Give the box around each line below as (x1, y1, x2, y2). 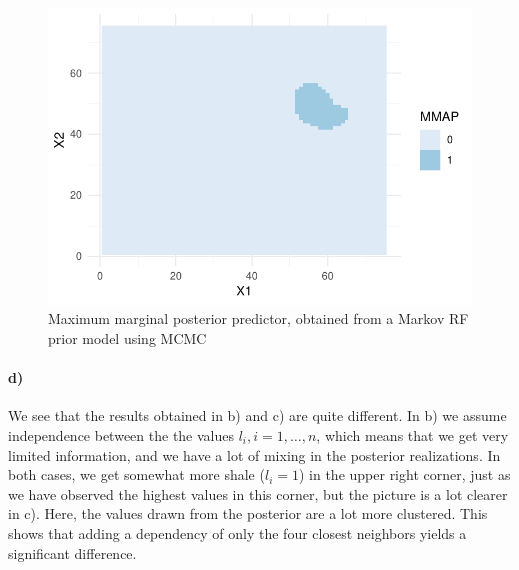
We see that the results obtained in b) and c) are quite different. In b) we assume (8, 405, 507, 426)
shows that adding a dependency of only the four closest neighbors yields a (8, 522, 467, 543)
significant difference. (8, 542, 137, 563)
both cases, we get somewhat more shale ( (8, 464, 265, 485)
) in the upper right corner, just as (298, 464, 511, 485)
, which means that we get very (316, 424, 509, 445)
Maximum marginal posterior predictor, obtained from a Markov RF (48, 308, 469, 329)
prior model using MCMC (48, 327, 207, 348)
